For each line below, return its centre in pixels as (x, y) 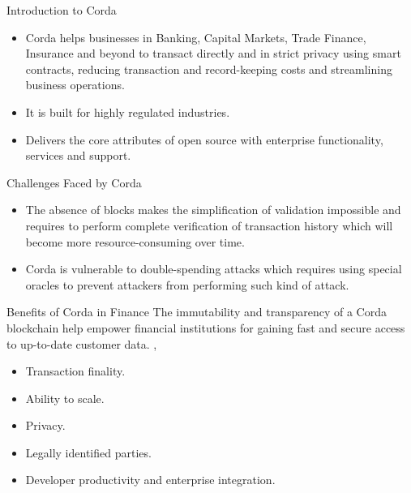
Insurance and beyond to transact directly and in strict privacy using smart (213, 53)
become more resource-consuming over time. (135, 241)
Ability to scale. (65, 398)
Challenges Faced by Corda (74, 182)
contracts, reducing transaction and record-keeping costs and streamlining (209, 69)
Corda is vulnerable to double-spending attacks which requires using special (214, 269)
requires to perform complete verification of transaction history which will (209, 225)
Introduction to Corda (62, 10)
